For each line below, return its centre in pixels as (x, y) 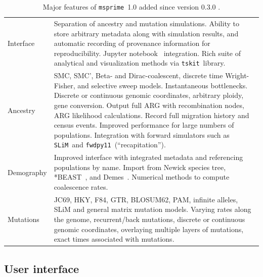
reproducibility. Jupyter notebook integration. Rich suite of (147, 53)
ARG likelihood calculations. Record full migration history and (151, 115)
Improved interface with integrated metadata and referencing (148, 157)
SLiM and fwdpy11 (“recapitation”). (110, 145)
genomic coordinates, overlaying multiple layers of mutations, (149, 229)
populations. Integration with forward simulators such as (142, 134)
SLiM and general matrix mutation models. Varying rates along (152, 209)
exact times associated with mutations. (114, 239)
